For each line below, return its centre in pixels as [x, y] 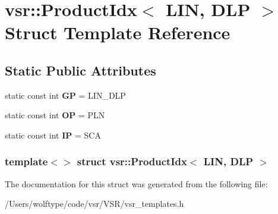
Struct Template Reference [118, 32]
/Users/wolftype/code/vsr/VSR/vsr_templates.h [94, 204]
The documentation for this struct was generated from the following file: [136, 183]
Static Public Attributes [80, 70]
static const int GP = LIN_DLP [65, 95]
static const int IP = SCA [53, 135]
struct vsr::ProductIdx [132, 161]
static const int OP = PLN [55, 115]
